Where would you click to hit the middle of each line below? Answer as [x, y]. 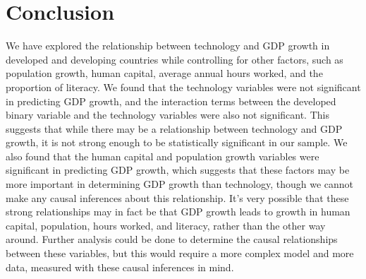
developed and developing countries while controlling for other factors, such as [175, 59]
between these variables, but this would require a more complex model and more [180, 253]
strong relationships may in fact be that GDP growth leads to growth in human [178, 212]
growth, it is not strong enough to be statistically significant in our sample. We [177, 142]
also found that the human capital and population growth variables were [163, 156]
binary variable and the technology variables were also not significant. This [167, 115]
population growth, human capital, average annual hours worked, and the [164, 73]
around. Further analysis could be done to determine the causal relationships [172, 239]
